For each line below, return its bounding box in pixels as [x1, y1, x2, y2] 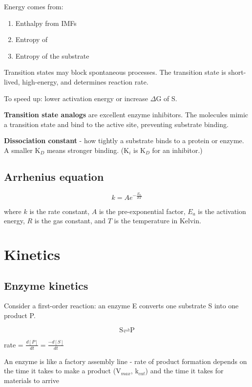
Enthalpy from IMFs [15, 18, 77, 28]
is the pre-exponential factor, [99, 206, 186, 216]
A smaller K [4, 145, 41, 155]
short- [228, 67, 246, 77]
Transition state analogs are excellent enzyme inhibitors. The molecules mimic [4, 109, 249, 120]
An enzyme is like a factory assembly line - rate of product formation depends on [4, 356, 247, 366]
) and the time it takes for [145, 365, 224, 376]
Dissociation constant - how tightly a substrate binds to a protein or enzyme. [4, 135, 244, 146]
